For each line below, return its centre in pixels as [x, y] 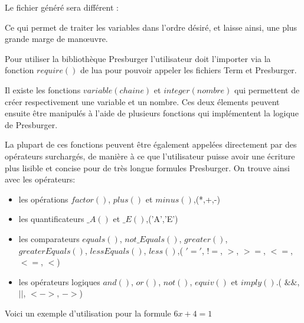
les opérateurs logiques [59, 281]
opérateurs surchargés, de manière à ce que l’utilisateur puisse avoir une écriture [150, 156]
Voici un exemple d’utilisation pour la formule [88, 313]
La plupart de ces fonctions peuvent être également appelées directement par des [151, 144]
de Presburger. [31, 124]
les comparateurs [49, 238]
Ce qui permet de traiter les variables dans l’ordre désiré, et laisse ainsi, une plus [151, 27]
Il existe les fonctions [43, 89]
